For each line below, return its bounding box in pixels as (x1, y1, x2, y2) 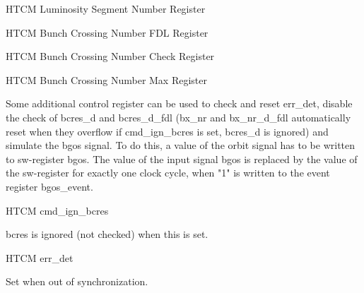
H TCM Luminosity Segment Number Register (6, 1, 206, 16)
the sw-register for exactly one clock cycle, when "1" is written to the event (6, 165, 330, 180)
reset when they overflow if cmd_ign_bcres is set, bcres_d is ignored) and (6, 124, 329, 138)
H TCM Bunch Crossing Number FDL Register (6, 25, 209, 40)
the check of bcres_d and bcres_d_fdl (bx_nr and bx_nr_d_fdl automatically (6, 109, 351, 124)
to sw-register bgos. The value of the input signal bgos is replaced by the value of (6, 151, 358, 166)
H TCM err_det (6, 250, 74, 265)
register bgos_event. (6, 179, 93, 193)
